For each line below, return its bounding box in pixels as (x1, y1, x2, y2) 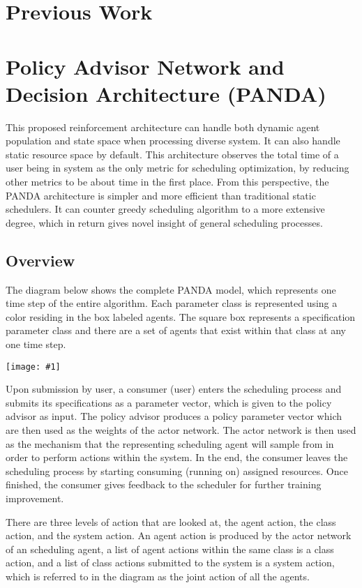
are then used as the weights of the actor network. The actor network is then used (6, 423, 356, 437)
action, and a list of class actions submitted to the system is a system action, (6, 555, 335, 570)
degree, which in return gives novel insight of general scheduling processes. (6, 215, 323, 229)
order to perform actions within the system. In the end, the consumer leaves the (6, 450, 348, 465)
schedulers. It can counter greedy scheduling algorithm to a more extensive (6, 202, 325, 216)
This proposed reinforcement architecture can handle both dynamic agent (6, 119, 320, 134)
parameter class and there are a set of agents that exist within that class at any (6, 323, 346, 338)
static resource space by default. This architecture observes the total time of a (6, 146, 339, 161)
